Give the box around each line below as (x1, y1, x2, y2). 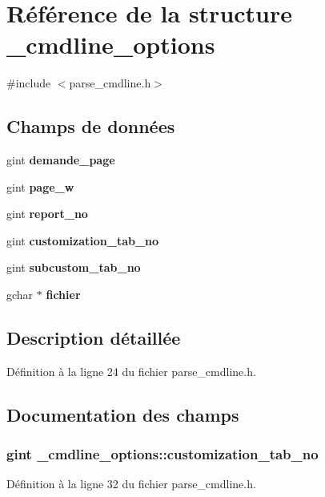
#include (6, 75, 51, 91)
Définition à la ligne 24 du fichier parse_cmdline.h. (6, 362, 256, 379)
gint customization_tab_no (6, 232, 159, 248)
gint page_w (6, 178, 74, 195)
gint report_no (6, 205, 88, 222)
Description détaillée (6, 325, 181, 350)
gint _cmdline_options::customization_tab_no (6, 444, 319, 464)
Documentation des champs (6, 402, 239, 426)
